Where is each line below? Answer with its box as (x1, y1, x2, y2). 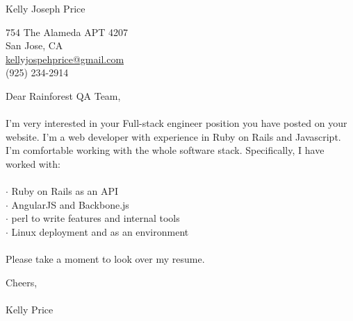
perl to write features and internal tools (11, 211, 180, 225)
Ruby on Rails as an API (11, 184, 119, 198)
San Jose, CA (6, 38, 63, 53)
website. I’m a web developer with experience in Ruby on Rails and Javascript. (6, 129, 341, 144)
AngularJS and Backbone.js (11, 197, 129, 211)
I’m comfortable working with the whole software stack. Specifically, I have (6, 143, 325, 157)
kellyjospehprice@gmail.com (6, 51, 124, 66)
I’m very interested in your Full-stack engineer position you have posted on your (6, 116, 347, 130)
